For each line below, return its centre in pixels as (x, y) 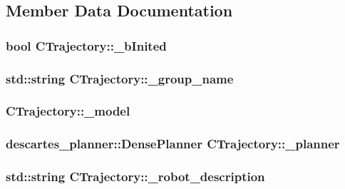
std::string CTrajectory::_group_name (120, 78)
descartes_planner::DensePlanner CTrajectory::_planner (173, 144)
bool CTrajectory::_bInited (86, 45)
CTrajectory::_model (68, 111)
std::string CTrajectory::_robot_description (135, 177)
